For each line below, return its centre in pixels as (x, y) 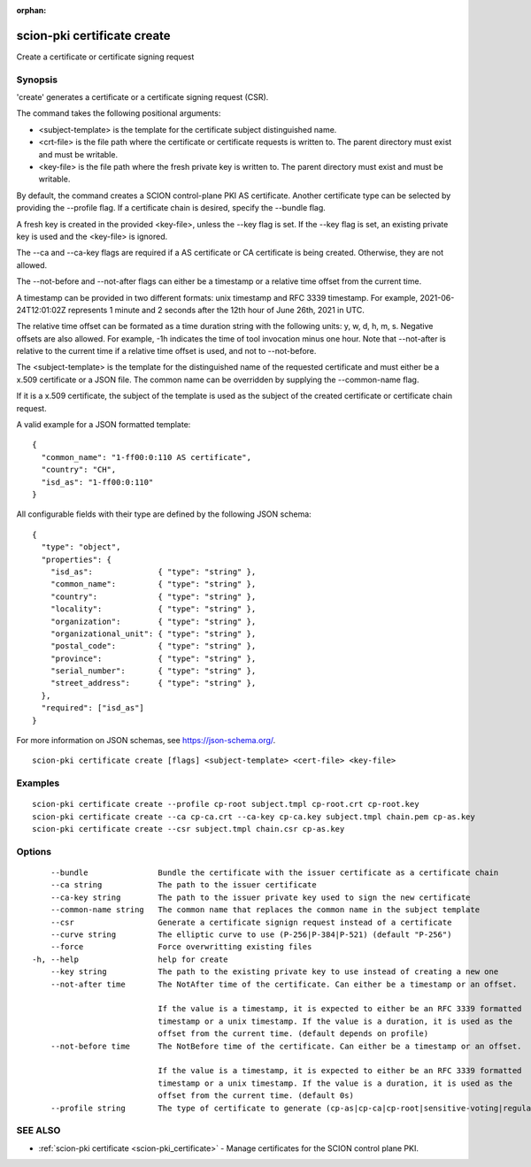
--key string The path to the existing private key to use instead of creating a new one (274, 972)
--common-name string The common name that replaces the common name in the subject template (265, 910)
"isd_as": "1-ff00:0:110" (97, 482)
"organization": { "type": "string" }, (153, 621)
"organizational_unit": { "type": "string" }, (153, 633)
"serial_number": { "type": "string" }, (153, 671)
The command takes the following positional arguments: (119, 113)
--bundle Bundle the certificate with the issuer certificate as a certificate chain (274, 873)
